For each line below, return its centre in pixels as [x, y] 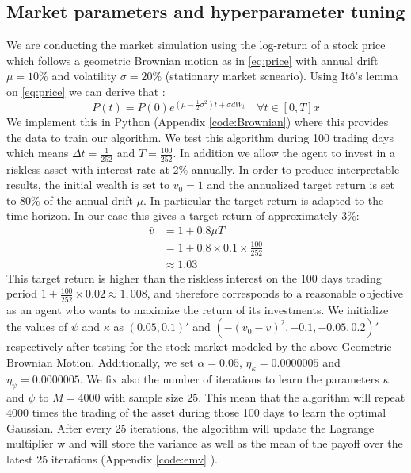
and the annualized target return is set [301, 185]
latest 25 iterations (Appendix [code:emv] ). [112, 458]
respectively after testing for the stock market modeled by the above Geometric [199, 346]
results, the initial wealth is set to [88, 185]
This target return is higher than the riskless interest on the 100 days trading [194, 277]
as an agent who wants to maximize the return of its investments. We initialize [198, 309]
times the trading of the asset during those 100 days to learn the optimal [209, 412]
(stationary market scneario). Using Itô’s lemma [282, 76]
